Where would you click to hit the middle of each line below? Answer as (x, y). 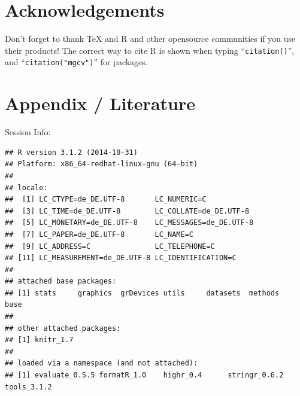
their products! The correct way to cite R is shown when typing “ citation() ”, (150, 50)
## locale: (26, 188)
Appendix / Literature (100, 103)
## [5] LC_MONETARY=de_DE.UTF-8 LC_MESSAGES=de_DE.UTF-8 (129, 223)
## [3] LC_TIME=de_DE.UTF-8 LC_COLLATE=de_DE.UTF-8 (127, 211)
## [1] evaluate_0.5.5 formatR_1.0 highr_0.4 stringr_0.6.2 (144, 375)
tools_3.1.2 (28, 387)
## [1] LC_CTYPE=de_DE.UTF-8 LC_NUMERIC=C (106, 199)
